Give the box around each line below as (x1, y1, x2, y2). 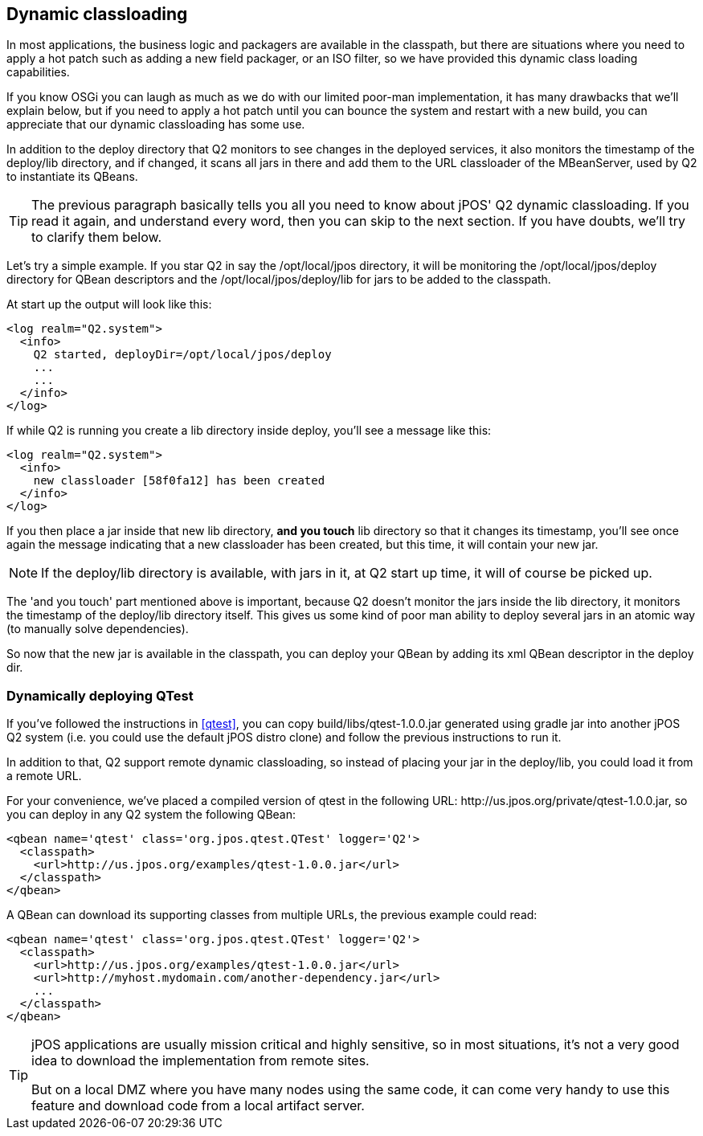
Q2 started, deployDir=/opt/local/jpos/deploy (33, 348, 332, 362)
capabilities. (6, 65, 70, 80)
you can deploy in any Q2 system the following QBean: (6, 807, 296, 822)
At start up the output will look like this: (6, 297, 212, 312)
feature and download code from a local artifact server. (31, 1097, 365, 1114)
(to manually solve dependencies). (6, 622, 189, 636)
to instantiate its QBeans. (6, 170, 138, 184)
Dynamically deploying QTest (6, 687, 194, 704)
